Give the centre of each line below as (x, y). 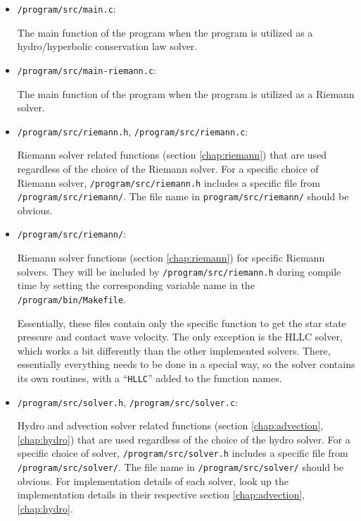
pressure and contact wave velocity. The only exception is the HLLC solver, (180, 337)
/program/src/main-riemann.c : (87, 69)
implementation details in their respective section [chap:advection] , (161, 495)
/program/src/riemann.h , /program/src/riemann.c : (133, 131)
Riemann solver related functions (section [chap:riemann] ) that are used (172, 155)
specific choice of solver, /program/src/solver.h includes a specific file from (183, 453)
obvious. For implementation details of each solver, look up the (153, 480)
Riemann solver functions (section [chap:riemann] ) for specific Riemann (171, 258)
